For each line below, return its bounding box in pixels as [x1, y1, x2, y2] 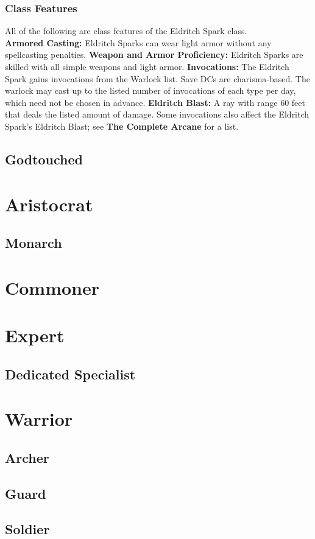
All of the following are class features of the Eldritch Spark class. [5, 24, 247, 37]
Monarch [5, 233, 62, 252]
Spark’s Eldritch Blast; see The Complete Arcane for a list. [5, 119, 239, 132]
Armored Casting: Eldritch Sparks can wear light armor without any [5, 36, 272, 49]
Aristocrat [5, 191, 93, 216]
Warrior [5, 406, 73, 431]
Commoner [5, 275, 100, 300]
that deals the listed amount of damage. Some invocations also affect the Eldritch [5, 108, 310, 121]
